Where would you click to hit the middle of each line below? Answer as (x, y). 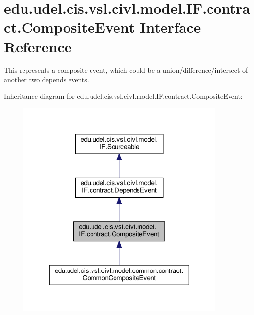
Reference (38, 46)
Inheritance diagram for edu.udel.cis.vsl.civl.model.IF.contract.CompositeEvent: (123, 96)
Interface (171, 27)
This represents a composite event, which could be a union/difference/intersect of (126, 70)
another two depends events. (46, 79)
